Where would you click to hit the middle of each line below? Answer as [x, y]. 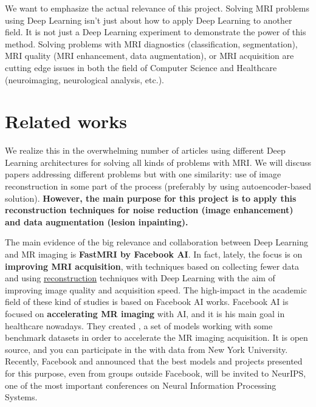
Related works [66, 121]
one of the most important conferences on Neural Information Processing [141, 385]
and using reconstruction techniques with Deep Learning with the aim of [140, 278]
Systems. [21, 397]
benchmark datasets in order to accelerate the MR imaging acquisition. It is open [156, 337]
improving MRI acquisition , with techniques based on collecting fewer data [152, 266]
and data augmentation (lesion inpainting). [97, 221]
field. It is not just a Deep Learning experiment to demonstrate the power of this [156, 32]
